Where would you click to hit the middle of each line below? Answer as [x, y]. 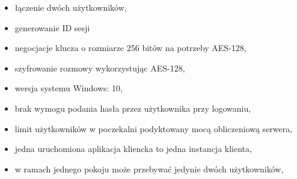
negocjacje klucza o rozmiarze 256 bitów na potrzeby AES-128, [130, 48]
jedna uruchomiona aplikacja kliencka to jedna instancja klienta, [133, 149]
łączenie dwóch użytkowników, [71, 7]
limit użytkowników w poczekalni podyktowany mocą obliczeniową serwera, [154, 128]
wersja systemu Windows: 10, [69, 88]
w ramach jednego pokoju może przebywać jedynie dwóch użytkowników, [149, 168]
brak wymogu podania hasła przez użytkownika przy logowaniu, [133, 108]
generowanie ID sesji [52, 27]
